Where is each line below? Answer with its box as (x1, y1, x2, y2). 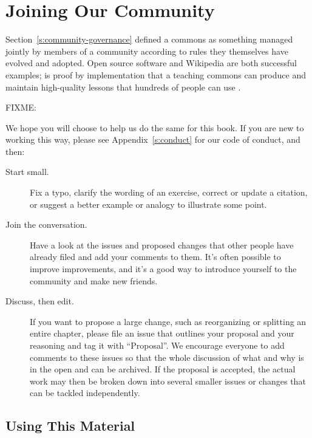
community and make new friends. (30, 274, 158, 287)
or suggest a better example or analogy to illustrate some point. (30, 197, 267, 210)
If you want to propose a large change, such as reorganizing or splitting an (30, 315, 307, 327)
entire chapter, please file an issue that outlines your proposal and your (30, 327, 294, 340)
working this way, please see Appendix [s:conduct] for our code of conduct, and (5, 133, 300, 146)
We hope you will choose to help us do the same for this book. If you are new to (5, 121, 304, 134)
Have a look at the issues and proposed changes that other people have (30, 238, 294, 251)
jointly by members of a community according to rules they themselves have (5, 44, 288, 57)
